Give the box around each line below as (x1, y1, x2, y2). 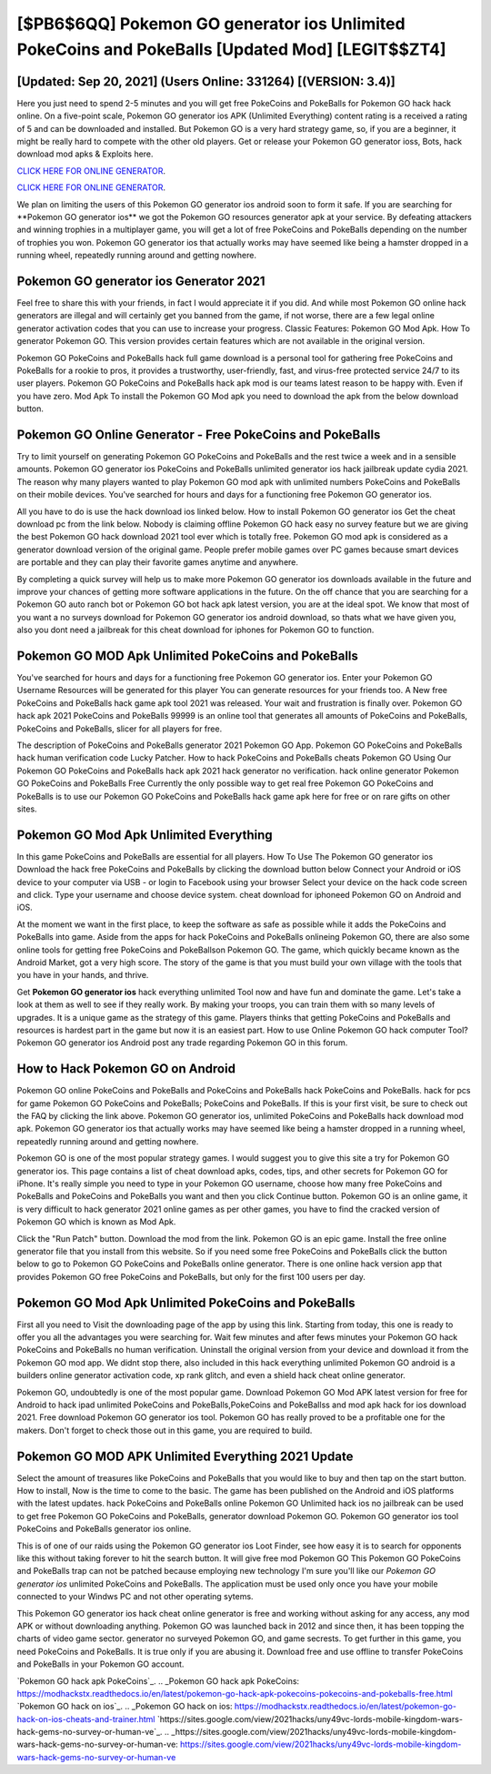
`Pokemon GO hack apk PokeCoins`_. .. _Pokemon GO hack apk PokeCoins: (16, 1675, 300, 1687)
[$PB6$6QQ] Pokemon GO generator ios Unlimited (16, 14, 406, 34)
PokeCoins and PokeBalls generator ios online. (16, 1524, 192, 1535)
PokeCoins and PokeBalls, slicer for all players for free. (16, 723, 223, 734)
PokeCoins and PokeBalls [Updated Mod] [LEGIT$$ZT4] (16, 39, 446, 59)
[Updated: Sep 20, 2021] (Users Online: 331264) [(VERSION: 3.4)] (16, 74, 396, 89)
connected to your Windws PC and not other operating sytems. (16, 1591, 254, 1602)
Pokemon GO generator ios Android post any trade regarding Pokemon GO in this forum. (16, 1037, 348, 1048)
